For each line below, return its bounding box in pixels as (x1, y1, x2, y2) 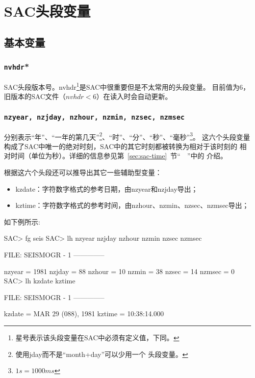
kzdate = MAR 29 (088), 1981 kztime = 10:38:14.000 (4, 308, 164, 319)
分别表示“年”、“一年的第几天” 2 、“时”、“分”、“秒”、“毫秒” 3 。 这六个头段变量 (4, 130, 250, 142)
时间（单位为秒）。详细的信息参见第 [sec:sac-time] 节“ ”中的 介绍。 (10, 151, 228, 161)
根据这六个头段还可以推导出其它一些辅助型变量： (4, 167, 162, 177)
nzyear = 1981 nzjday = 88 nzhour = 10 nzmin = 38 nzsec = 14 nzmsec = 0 (4, 266, 235, 276)
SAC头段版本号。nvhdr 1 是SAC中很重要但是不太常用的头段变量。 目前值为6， (4, 80, 250, 92)
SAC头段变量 (4, 1, 91, 21)
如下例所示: (4, 216, 40, 227)
